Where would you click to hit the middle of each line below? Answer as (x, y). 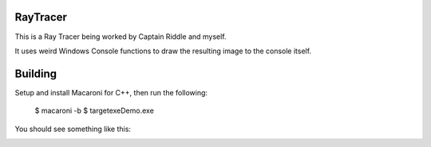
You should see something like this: (73, 129)
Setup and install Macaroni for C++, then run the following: (111, 92)
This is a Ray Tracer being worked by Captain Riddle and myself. (121, 37)
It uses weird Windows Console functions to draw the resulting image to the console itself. (163, 51)
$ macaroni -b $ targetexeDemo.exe (95, 110)
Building (36, 73)
